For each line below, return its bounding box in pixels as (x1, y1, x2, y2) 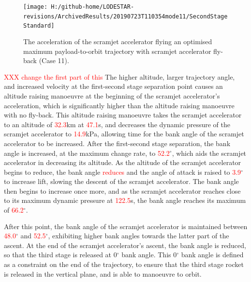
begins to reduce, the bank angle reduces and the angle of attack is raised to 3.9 (4, 166, 241, 177)
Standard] (23, 22, 55, 30)
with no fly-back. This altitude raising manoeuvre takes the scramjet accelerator (4, 110, 242, 120)
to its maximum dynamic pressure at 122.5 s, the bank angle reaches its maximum (4, 195, 246, 205)
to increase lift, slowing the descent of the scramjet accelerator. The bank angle (4, 176, 239, 186)
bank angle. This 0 (121, 249, 177, 260)
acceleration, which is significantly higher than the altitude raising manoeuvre (4, 100, 235, 110)
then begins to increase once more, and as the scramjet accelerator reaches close (4, 185, 241, 196)
